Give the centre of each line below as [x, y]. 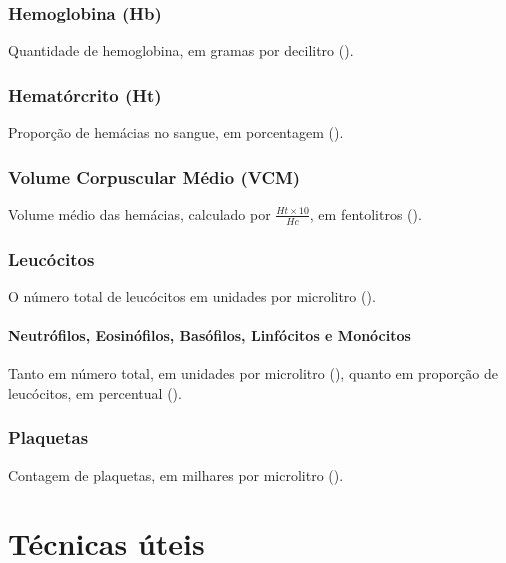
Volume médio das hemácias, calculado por [139, 213]
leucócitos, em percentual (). [95, 392]
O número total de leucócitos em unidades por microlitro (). [192, 295]
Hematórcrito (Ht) [85, 94]
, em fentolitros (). [365, 213]
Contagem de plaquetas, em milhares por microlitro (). [176, 474]
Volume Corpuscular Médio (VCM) [154, 176]
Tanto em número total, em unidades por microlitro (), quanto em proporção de [253, 373]
